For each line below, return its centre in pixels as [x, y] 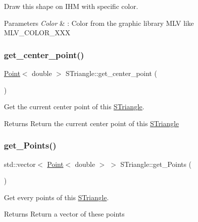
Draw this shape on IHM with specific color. [71, 6]
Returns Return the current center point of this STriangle [92, 123]
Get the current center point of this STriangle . [74, 107]
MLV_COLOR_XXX [37, 33]
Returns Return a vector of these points [64, 214]
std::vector [20, 164]
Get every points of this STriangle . [56, 197]
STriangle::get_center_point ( [111, 73]
